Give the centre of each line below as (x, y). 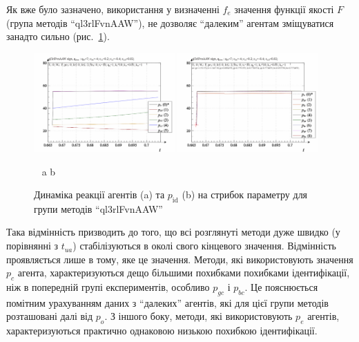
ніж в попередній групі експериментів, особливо (108, 287)
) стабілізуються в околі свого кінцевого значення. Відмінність (204, 246)
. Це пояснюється (281, 287)
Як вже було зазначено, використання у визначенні (113, 9)
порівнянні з (32, 246)
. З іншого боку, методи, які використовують (198, 316)
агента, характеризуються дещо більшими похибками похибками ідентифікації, (184, 273)
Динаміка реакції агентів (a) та (99, 194)
